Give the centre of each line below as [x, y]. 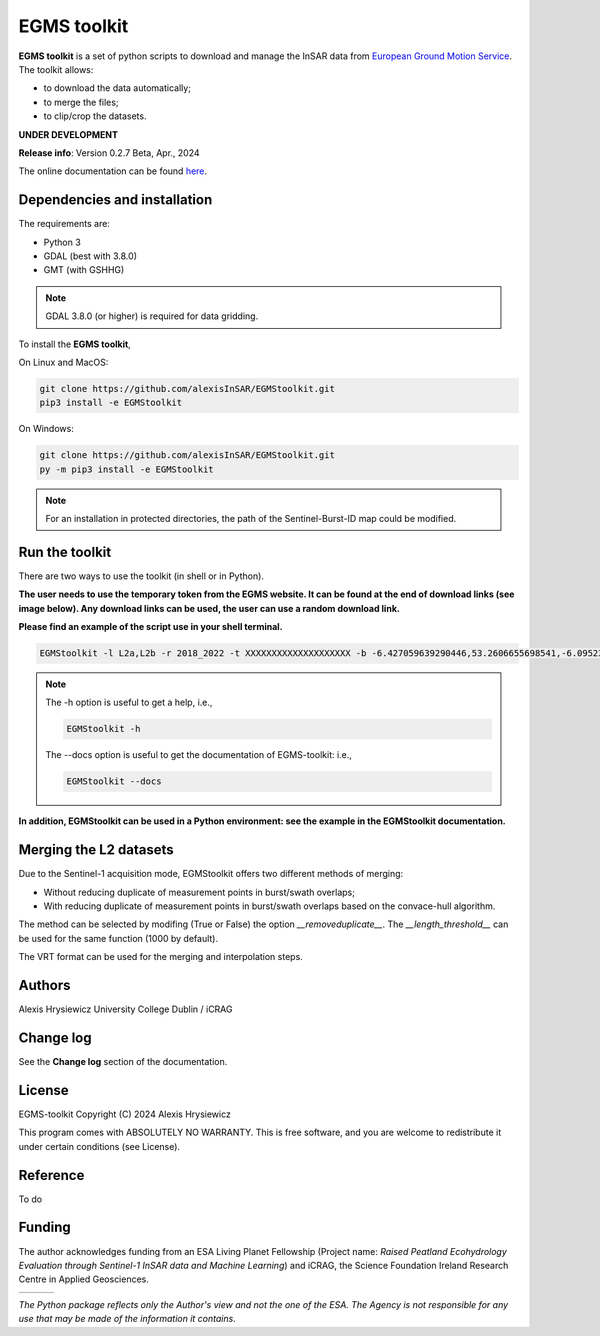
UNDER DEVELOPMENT [68, 134]
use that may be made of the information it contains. [127, 1319]
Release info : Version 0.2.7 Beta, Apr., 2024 [109, 152]
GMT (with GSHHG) [84, 270]
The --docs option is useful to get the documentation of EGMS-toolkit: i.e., [198, 755]
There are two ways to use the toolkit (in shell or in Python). [141, 576]
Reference [51, 1175]
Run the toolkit [65, 551]
